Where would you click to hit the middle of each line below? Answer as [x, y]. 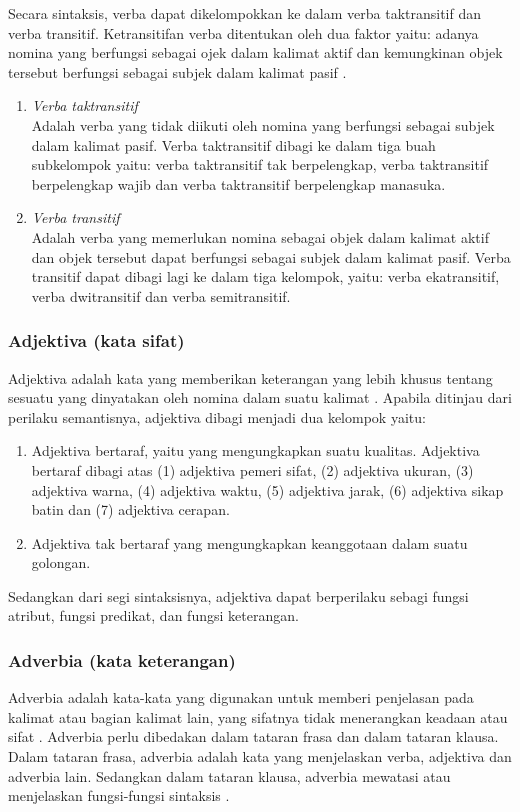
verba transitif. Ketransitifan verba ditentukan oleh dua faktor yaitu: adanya [243, 32]
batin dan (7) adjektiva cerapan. [130, 509]
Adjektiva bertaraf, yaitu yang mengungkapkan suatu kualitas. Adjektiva [255, 450]
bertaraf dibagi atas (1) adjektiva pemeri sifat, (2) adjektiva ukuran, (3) [252, 469]
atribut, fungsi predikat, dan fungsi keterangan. [153, 615]
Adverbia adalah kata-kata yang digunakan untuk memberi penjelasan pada [241, 697]
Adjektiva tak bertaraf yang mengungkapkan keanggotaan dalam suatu [249, 542]
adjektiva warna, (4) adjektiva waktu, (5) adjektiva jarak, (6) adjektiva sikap [267, 489]
